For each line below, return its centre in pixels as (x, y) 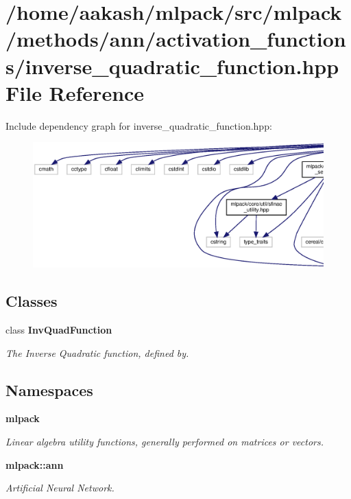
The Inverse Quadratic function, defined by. (97, 352)
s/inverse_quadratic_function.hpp (172, 66)
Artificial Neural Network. (60, 488)
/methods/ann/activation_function (176, 39)
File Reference (75, 92)
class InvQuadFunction (59, 330)
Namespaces (49, 390)
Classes (32, 301)
